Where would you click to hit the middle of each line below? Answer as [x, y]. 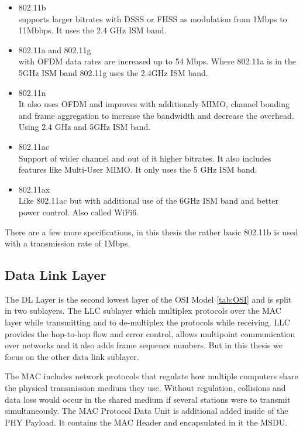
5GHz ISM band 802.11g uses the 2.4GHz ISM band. [113, 72]
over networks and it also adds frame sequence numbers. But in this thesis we [144, 345]
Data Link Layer [56, 275]
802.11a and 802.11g [55, 49]
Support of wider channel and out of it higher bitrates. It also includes [145, 158]
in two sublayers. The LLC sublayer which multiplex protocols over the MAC [143, 311]
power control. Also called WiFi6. [79, 212]
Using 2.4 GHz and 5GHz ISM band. [85, 127]
